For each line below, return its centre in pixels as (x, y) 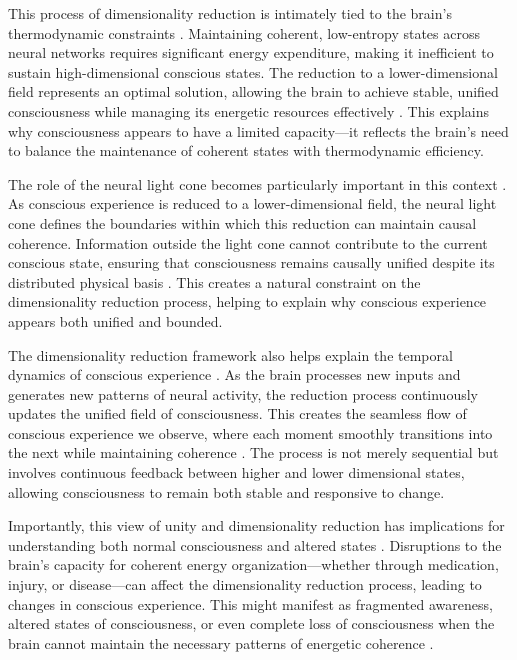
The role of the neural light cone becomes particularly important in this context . (257, 183)
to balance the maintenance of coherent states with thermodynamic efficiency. (246, 150)
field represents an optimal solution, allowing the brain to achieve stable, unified (253, 91)
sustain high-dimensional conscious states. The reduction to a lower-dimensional (253, 71)
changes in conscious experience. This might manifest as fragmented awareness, (250, 603)
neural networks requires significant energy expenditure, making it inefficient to (251, 52)
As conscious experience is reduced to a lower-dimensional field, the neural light (252, 203)
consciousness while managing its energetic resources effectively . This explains (249, 110)
